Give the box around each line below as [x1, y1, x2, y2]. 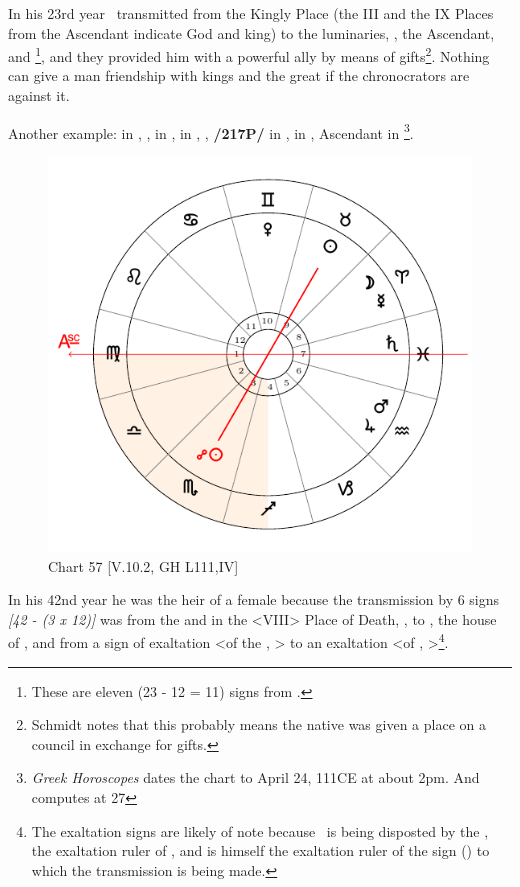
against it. [8, 85, 70, 106]
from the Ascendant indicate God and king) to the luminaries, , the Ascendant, [8, 22, 495, 43]
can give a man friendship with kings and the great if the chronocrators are [8, 65, 470, 86]
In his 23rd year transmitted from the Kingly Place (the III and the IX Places [8, 3, 494, 23]
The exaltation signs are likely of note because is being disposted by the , [31, 820, 489, 841]
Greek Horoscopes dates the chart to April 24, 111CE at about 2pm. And [31, 767, 480, 788]
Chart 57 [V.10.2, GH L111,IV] [48, 555, 239, 576]
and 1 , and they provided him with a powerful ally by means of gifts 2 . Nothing [8, 43, 490, 66]
